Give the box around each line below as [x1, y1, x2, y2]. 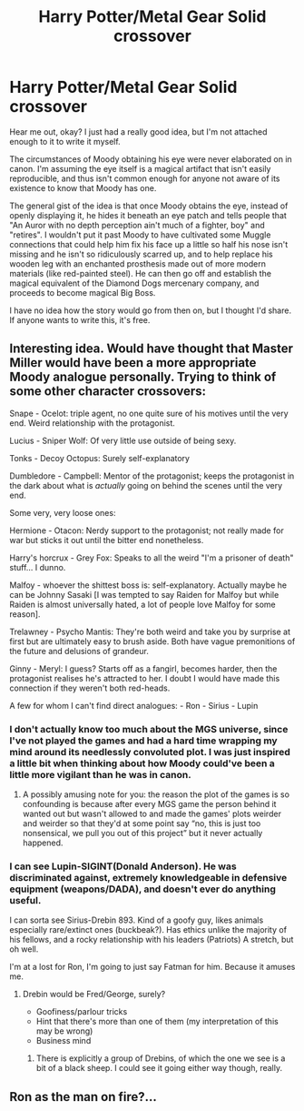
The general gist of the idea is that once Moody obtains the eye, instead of [9, 200, 289, 211]
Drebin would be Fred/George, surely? [22, 989, 166, 1000]
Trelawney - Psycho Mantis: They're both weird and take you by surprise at [9, 626, 291, 637]
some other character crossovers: [9, 384, 207, 399]
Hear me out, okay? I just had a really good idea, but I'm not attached [9, 126, 268, 137]
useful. [9, 894, 42, 906]
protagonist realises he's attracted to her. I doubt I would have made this [9, 672, 280, 683]
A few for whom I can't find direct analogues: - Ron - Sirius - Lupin [9, 700, 259, 711]
